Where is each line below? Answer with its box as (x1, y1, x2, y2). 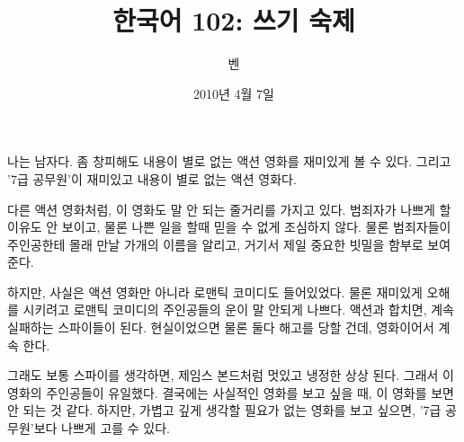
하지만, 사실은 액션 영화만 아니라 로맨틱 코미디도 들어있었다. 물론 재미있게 (7, 282, 423, 301)
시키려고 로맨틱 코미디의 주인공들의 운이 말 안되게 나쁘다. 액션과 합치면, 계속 (22, 300, 454, 319)
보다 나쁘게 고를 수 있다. (33, 419, 170, 438)
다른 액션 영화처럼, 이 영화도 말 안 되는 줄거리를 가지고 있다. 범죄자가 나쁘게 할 (7, 199, 451, 218)
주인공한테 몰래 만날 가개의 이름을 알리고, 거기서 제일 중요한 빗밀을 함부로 (7, 234, 424, 253)
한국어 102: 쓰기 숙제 (112, 2, 355, 39)
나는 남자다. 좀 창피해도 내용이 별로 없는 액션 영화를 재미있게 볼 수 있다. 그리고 (7, 152, 451, 171)
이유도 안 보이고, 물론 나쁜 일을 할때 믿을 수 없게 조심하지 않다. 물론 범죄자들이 (7, 217, 451, 236)
